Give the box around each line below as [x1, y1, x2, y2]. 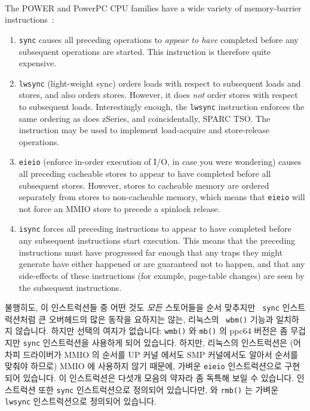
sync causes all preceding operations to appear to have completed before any [19, 33, 299, 45]
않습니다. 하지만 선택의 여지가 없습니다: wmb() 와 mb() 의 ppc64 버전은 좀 [15, 324, 288, 337]
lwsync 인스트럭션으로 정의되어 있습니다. [5, 395, 157, 407]
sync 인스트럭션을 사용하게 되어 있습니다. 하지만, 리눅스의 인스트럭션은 [23, 336, 287, 349]
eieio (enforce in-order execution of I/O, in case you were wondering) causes [19, 155, 302, 168]
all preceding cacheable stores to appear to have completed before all [19, 167, 271, 180]
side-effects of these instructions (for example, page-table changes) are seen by [19, 269, 305, 281]
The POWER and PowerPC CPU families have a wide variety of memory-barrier [5, 1, 302, 14]
